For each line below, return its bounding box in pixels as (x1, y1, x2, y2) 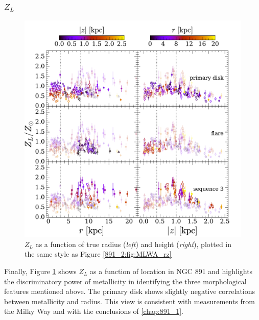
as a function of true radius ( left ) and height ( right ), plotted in (35, 238, 232, 249)
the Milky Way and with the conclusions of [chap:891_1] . (4, 306, 183, 316)
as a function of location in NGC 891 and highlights (90, 266, 253, 276)
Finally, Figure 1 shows (4, 266, 77, 276)
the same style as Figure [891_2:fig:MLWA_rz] (25, 249, 172, 259)
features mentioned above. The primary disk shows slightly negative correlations (4, 286, 255, 297)
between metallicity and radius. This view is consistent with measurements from (4, 296, 255, 306)
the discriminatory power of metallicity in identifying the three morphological (4, 276, 247, 286)
